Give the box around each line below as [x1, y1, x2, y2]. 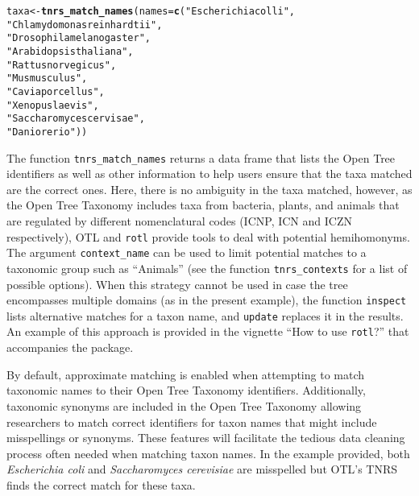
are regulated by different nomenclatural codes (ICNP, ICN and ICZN [6, 213, 352, 229]
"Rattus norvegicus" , [6, 59, 117, 71]
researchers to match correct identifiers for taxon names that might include [6, 413, 377, 430]
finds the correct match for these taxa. [6, 476, 196, 493]
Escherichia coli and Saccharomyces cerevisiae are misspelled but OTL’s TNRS [6, 461, 398, 477]
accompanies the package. [6, 339, 134, 356]
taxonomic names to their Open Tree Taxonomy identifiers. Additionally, [6, 382, 366, 399]
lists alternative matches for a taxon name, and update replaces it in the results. [6, 307, 404, 324]
